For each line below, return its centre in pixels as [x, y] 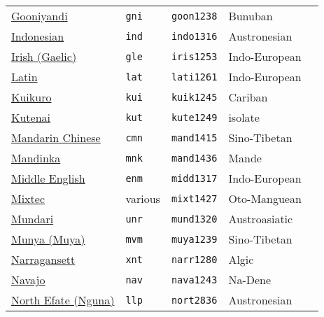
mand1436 [194, 158]
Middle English [48, 178]
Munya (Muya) [48, 239]
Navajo [28, 280]
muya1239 [194, 239]
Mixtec [28, 198]
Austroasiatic [261, 219]
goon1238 [194, 16]
